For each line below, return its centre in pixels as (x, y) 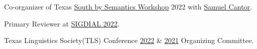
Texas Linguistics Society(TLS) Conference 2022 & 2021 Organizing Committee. (129, 40)
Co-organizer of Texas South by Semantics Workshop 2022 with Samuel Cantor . (128, 6)
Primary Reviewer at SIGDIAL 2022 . (62, 23)
